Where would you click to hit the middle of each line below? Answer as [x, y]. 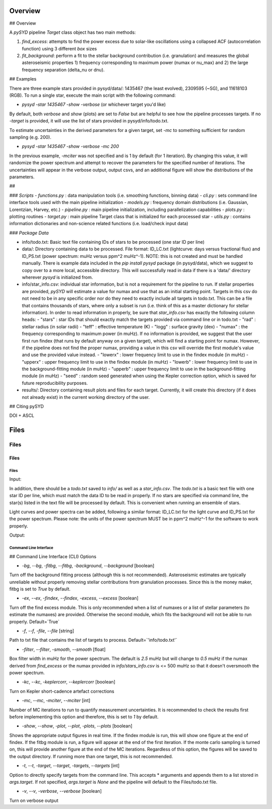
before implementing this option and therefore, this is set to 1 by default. [84, 717]
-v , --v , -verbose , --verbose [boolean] [62, 791]
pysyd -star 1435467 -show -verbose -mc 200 [71, 147]
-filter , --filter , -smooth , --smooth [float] [64, 649]
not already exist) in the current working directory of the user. [86, 397]
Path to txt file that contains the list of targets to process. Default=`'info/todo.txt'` [93, 640]
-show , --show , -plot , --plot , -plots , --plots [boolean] [77, 726]
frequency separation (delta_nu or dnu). [63, 70]
